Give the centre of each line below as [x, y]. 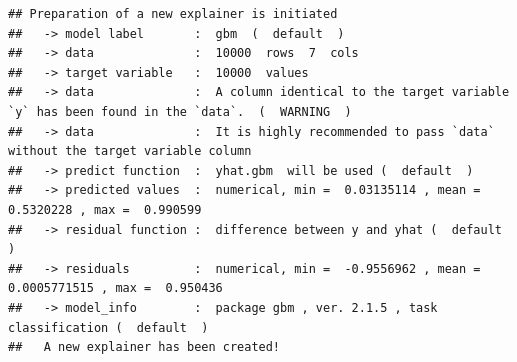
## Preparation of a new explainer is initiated [173, 14]
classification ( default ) [108, 327]
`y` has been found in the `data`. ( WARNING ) [180, 111]
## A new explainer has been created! [144, 347]
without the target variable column [130, 151]
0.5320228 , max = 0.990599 [105, 209]
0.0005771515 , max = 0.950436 [115, 288]
